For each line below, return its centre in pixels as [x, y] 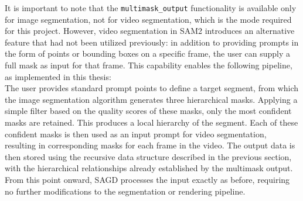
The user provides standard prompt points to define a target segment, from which [152, 88]
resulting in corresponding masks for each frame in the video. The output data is [150, 145]
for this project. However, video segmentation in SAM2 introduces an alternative [150, 31]
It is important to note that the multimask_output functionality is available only [151, 8]
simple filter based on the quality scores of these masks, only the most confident [148, 111]
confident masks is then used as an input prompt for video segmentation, [136, 134]
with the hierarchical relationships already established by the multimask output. [149, 168]
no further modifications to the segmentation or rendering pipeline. [125, 191]
